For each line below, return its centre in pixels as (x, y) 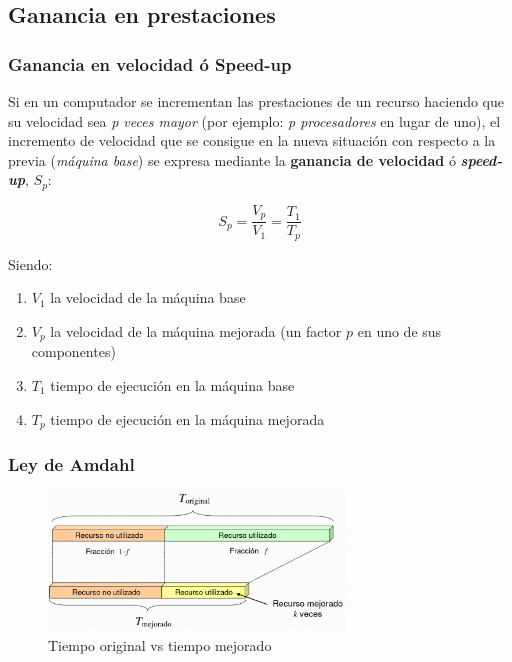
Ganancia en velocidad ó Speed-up (150, 63)
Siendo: (30, 263)
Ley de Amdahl (71, 463)
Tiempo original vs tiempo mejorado (160, 644)
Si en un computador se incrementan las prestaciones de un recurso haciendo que (256, 101)
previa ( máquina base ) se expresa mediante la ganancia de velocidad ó (232, 159)
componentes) (73, 351)
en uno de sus (399, 330)
